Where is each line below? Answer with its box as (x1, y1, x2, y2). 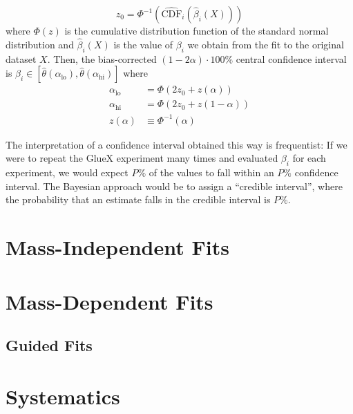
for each (292, 151, 326, 165)
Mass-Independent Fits (6, 233, 229, 261)
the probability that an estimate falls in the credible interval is (6, 192, 271, 207)
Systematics (6, 382, 120, 410)
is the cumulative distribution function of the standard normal (64, 23, 329, 37)
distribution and (6, 37, 74, 51)
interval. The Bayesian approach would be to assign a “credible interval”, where (6, 178, 343, 193)
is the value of (113, 37, 173, 51)
